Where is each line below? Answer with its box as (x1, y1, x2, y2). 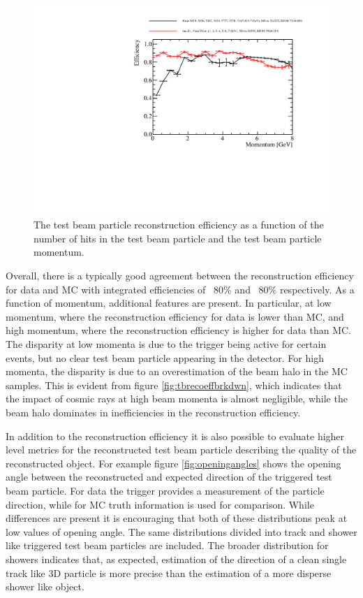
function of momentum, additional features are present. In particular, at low (6, 296, 332, 310)
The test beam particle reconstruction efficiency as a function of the (34, 217, 324, 232)
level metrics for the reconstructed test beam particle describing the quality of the (6, 442, 357, 457)
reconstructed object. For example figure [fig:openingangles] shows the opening (6, 455, 341, 470)
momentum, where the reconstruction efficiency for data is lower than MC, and (6, 309, 344, 323)
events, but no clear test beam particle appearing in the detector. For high (6, 350, 324, 365)
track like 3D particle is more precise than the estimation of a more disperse (6, 565, 332, 580)
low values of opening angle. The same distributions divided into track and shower (6, 524, 357, 539)
